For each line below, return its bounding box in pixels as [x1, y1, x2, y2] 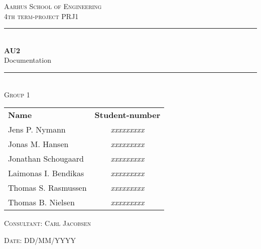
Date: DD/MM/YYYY [4, 234, 76, 245]
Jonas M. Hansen [8, 138, 69, 150]
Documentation [4, 55, 51, 65]
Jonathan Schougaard [8, 153, 84, 165]
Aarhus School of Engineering [4, 1, 102, 11]
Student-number [94, 109, 161, 121]
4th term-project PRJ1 [4, 11, 79, 21]
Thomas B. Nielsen [8, 196, 75, 208]
